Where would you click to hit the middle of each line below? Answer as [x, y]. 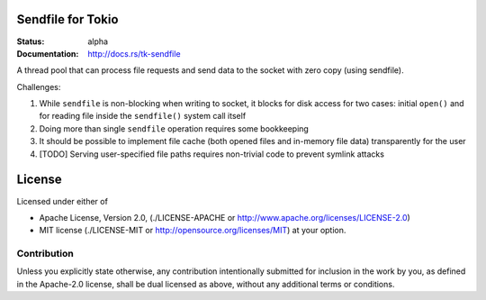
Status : [31, 41]
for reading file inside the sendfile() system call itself [143, 116]
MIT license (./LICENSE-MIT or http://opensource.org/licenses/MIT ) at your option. [193, 231]
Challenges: [39, 86]
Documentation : [48, 53]
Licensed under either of [62, 201]
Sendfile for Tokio [67, 19]
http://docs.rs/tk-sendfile [134, 53]
